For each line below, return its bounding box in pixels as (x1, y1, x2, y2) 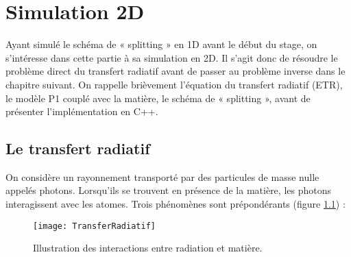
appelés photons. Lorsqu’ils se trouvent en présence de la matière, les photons (5, 183, 331, 197)
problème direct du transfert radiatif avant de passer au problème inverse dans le (5, 64, 346, 78)
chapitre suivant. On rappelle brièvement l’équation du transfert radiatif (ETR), (5, 77, 343, 91)
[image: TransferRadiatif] (33, 221, 156, 231)
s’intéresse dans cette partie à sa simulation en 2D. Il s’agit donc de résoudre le (5, 50, 338, 64)
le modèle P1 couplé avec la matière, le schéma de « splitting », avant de (5, 90, 311, 105)
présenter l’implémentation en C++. (5, 104, 158, 119)
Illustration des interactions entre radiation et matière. (33, 241, 263, 255)
